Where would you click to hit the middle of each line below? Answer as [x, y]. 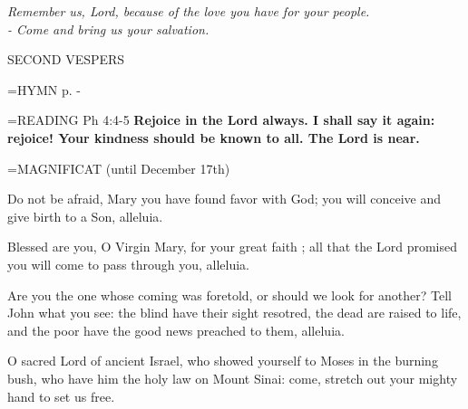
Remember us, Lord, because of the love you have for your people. [189, 11]
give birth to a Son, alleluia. [85, 216]
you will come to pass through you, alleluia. [128, 264]
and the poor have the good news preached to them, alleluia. [176, 330]
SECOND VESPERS [66, 59]
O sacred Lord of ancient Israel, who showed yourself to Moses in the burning [223, 361]
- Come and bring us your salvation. [108, 29]
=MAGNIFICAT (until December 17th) [119, 168]
